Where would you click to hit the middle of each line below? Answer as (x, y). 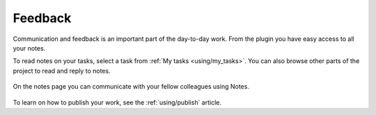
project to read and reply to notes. (62, 71)
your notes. (29, 48)
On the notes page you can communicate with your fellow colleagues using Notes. (131, 87)
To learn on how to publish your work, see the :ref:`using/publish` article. (117, 102)
